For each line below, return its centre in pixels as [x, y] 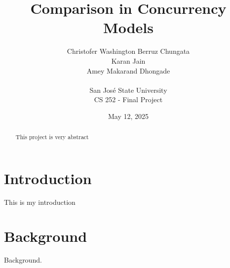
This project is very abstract [52, 137]
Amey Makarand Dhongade [128, 70]
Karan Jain [128, 60]
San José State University [128, 90]
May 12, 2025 [128, 116]
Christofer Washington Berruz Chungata [128, 51]
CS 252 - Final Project [128, 99]
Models [128, 27]
